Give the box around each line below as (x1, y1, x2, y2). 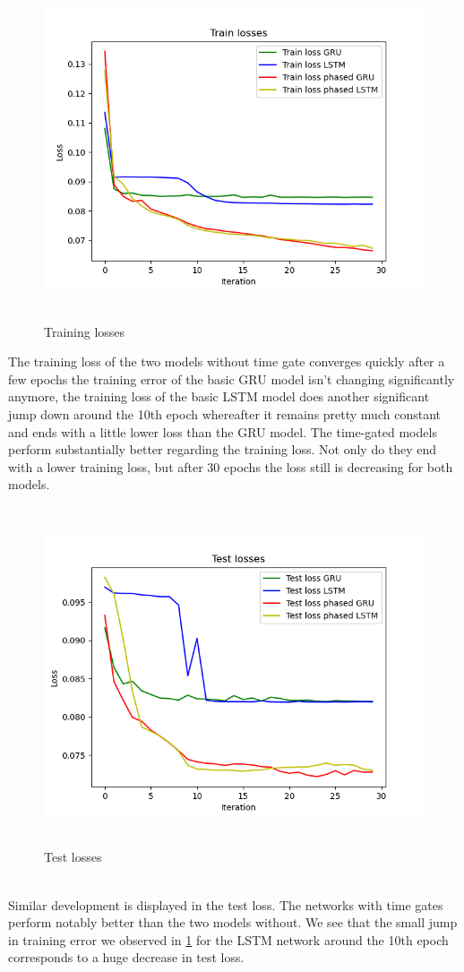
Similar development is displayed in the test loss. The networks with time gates (8, 895, 443, 914)
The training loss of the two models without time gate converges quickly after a (8, 352, 445, 371)
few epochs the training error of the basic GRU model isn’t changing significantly (8, 369, 455, 388)
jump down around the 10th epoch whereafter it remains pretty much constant (8, 404, 441, 423)
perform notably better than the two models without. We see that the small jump (8, 913, 458, 932)
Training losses (44, 322, 125, 340)
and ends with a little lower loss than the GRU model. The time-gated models (8, 422, 437, 441)
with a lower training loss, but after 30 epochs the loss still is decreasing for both (8, 457, 453, 476)
